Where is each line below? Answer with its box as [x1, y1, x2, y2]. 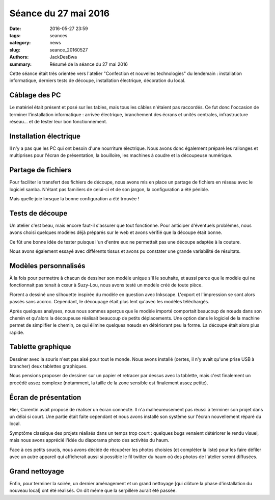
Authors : [9, 54, 29, 60]
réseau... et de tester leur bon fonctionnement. [9, 118, 107, 124]
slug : [9, 46, 20, 53]
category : [9, 40, 31, 46]
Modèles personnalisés [9, 261, 86, 270]
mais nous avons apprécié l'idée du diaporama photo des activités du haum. [9, 437, 170, 443]
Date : [9, 25, 21, 32]
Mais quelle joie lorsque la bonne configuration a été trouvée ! [9, 195, 140, 201]
